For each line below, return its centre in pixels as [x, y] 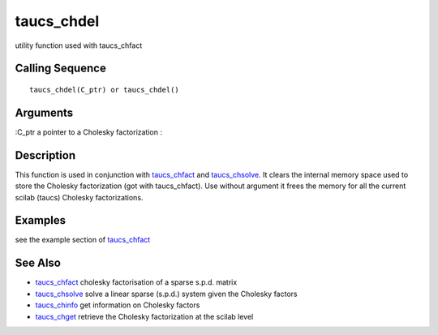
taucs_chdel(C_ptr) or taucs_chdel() [105, 90]
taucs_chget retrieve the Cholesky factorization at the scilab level [144, 316]
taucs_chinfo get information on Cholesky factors [118, 305]
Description [45, 155]
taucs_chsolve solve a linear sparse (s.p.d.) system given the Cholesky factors [166, 294]
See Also [38, 263]
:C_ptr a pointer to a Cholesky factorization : [88, 132]
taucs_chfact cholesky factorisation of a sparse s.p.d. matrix [136, 282]
